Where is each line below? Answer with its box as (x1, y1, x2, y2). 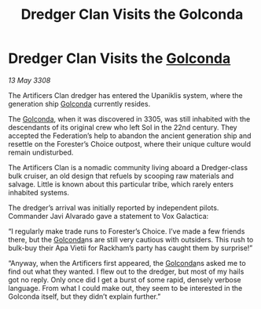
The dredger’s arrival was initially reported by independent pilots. (8, 202, 219, 213)
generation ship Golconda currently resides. (8, 99, 151, 108)
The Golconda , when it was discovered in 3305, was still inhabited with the (8, 114, 251, 123)
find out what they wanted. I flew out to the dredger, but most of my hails (8, 267, 244, 276)
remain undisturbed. (8, 147, 74, 157)
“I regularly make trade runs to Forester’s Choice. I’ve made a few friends (8, 226, 245, 236)
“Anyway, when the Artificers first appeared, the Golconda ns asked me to (8, 258, 246, 267)
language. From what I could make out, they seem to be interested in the (8, 283, 243, 293)
